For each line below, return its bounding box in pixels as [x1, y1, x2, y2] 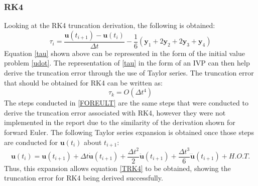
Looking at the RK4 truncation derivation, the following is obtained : [4, 20, 215, 30]
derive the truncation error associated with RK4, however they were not [4, 107, 226, 117]
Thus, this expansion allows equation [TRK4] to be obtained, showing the [4, 162, 231, 173]
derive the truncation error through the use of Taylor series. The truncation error [4, 67, 254, 78]
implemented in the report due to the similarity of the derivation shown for [4, 117, 235, 127]
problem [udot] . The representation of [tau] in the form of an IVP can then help [4, 57, 250, 68]
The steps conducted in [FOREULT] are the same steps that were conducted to [4, 97, 248, 108]
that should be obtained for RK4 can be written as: [4, 77, 163, 87]
